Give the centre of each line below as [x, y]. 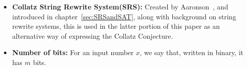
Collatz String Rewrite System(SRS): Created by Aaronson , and [120, 6]
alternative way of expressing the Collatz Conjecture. [93, 35]
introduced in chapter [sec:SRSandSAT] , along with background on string [124, 16]
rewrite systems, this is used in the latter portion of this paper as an [116, 26]
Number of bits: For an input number [73, 52]
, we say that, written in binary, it [192, 52]
